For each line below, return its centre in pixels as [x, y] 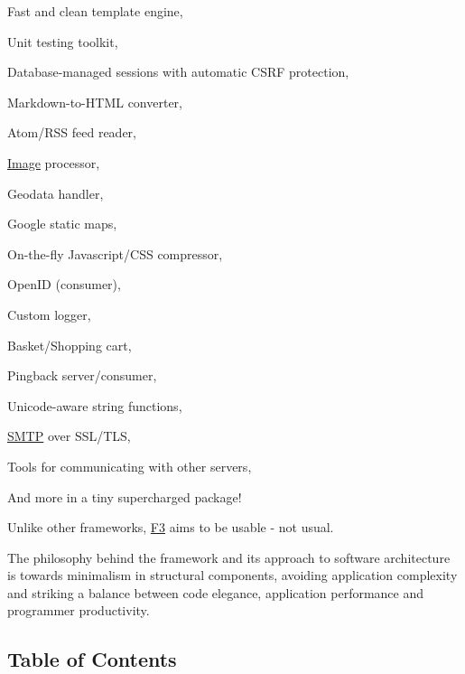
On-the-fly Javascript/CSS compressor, [115, 253]
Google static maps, [62, 224]
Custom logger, [49, 314]
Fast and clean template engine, [95, 11]
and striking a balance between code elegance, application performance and [216, 592]
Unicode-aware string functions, [95, 405]
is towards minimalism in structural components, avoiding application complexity [232, 575]
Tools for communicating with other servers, [130, 466]
